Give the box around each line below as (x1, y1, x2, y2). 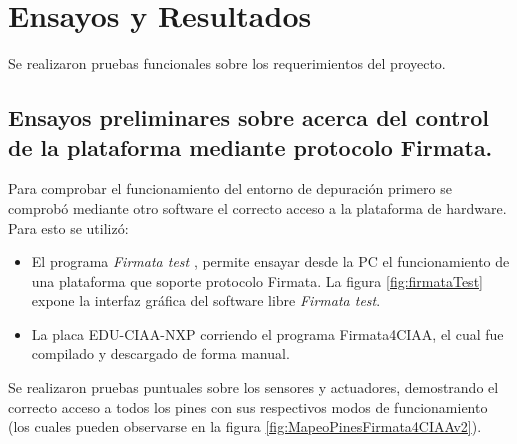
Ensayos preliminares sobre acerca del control (8, 102, 490, 133)
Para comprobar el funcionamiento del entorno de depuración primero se (8, 178, 452, 199)
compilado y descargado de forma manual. (31, 343, 290, 364)
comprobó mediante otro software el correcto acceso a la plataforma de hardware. (8, 197, 507, 218)
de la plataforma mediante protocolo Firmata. (8, 131, 493, 162)
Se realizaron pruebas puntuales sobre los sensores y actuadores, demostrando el (8, 377, 499, 398)
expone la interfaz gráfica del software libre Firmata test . (31, 290, 381, 311)
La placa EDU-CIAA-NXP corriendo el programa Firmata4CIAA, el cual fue (31, 323, 504, 344)
